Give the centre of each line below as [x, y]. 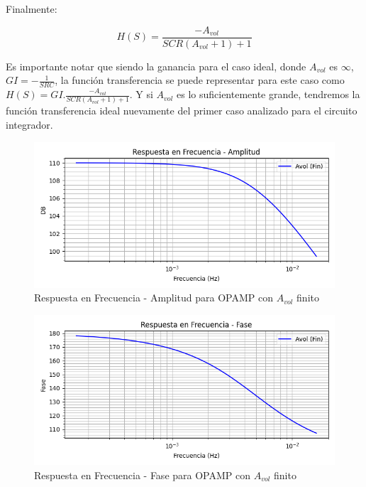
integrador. [29, 124]
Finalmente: [32, 9]
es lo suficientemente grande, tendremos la [268, 94]
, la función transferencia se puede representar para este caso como [200, 80]
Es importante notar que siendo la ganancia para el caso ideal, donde [156, 66]
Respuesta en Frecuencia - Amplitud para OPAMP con [154, 298]
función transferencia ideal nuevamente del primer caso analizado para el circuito [182, 111]
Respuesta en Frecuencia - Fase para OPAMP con [142, 475]
